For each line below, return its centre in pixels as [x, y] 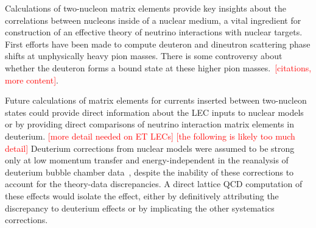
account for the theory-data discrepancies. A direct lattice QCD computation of [154, 184]
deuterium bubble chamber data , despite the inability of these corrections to [149, 172]
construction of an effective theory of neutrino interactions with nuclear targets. [154, 32]
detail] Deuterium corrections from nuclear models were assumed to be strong [150, 148]
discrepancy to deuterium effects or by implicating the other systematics [140, 208]
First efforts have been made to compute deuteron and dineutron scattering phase [158, 44]
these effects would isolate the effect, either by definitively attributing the [142, 195]
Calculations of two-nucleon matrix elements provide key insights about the [146, 8]
